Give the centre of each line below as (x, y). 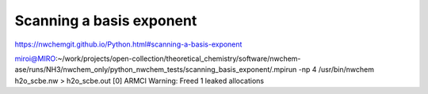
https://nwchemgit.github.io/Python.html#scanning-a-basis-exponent (128, 44)
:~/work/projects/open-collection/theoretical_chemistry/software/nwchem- (178, 58)
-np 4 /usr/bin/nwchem (336, 70)
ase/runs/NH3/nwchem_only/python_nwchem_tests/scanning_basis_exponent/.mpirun (156, 70)
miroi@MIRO (35, 58)
